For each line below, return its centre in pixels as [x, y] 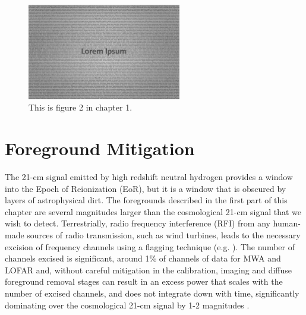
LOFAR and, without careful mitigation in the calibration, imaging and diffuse [149, 270]
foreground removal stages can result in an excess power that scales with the [144, 281]
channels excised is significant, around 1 [77, 258]
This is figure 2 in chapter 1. [81, 107]
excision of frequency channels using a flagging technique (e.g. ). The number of [150, 246]
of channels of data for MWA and [220, 258]
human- [287, 223]
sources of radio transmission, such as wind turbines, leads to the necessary [164, 235]
